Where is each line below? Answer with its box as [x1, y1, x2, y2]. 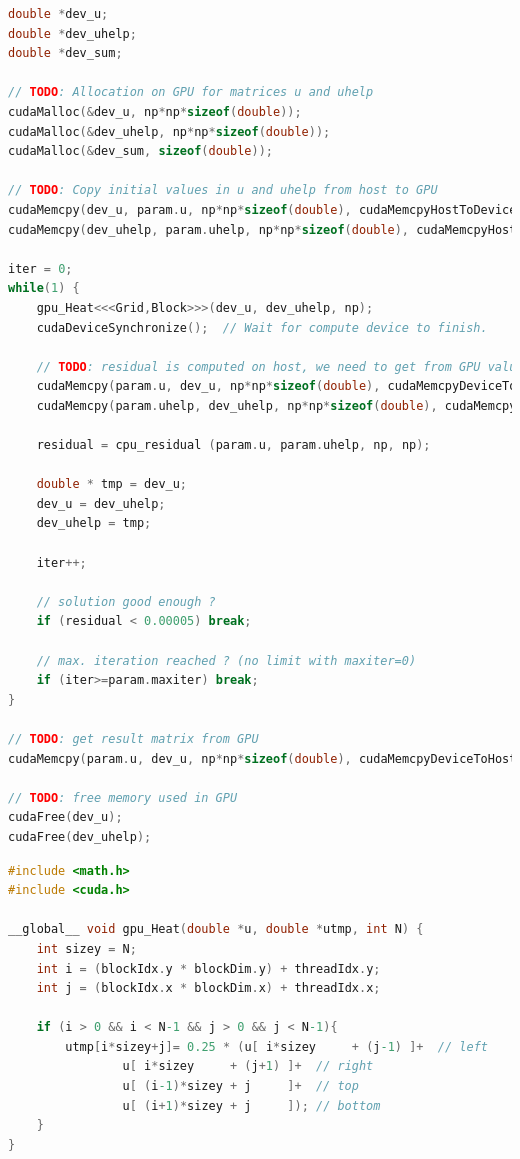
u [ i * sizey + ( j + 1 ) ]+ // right [122, 1059, 374, 1074]
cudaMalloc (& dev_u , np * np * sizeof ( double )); [8, 104, 302, 119]
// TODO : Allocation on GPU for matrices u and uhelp [8, 85, 374, 100]
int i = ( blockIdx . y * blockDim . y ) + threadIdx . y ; [36, 961, 381, 976]
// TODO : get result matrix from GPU [8, 731, 259, 746]
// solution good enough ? [36, 594, 216, 609]
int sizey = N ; [36, 941, 137, 956]
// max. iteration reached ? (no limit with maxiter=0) [36, 653, 417, 668]
